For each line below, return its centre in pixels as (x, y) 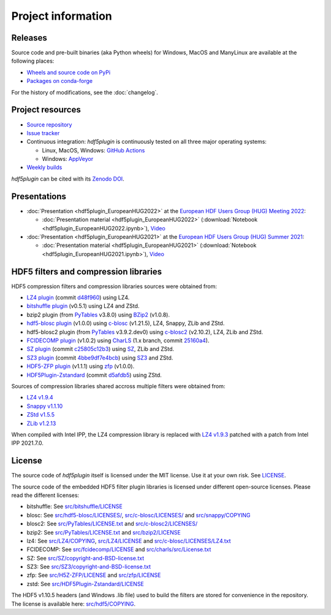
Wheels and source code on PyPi (68, 72)
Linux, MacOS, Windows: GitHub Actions (93, 150)
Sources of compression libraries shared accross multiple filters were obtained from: (118, 386)
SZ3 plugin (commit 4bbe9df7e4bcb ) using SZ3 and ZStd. (100, 358)
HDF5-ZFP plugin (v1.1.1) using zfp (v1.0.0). (81, 366)
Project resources (46, 110)
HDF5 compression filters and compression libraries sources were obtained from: (114, 286)
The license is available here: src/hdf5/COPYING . (74, 604)
